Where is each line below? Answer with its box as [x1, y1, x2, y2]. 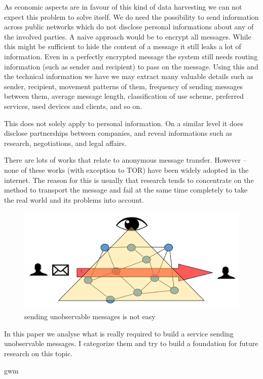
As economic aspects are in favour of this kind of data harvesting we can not [4, 2, 242, 12]
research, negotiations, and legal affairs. [4, 137, 127, 148]
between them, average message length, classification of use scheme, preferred [4, 91, 244, 101]
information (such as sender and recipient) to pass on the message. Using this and [4, 61, 258, 71]
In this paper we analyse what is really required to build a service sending [4, 328, 234, 338]
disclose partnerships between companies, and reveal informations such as [4, 128, 232, 138]
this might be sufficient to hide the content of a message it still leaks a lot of [4, 41, 241, 52]
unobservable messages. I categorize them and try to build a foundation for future [4, 338, 258, 349]
